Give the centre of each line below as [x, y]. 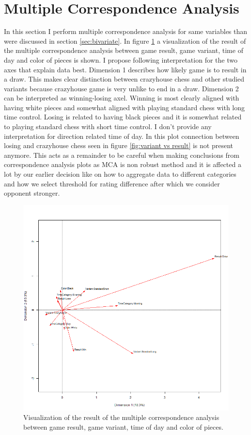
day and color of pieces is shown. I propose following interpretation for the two [121, 59]
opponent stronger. [32, 193]
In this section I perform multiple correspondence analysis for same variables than [126, 31]
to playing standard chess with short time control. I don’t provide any [108, 126]
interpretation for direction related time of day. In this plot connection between [122, 136]
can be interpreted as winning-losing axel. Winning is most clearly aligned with [122, 98]
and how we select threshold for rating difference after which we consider [112, 183]
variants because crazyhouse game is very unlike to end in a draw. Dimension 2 [121, 88]
